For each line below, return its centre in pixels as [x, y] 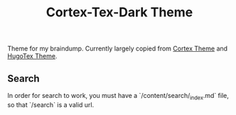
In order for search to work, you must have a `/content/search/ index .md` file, [118, 97]
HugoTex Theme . [32, 56]
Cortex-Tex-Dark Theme [119, 12]
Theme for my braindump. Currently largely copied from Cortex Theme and [118, 49]
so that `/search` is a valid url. [51, 104]
